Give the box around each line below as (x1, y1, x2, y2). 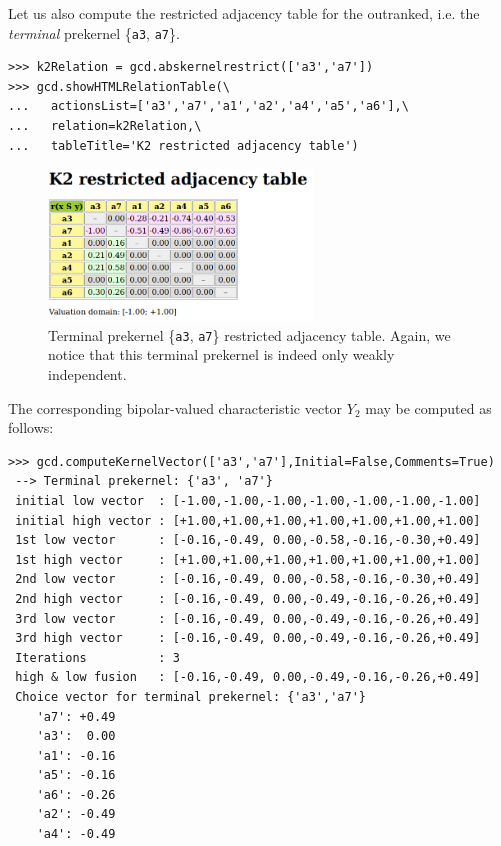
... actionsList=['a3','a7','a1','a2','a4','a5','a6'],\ (8, 99, 409, 114)
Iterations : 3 (15, 650, 180, 665)
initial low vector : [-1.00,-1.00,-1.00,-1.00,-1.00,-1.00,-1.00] (15, 493, 481, 508)
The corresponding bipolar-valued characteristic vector (8, 397, 343, 418)
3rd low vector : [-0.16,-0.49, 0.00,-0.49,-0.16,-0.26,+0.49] (15, 611, 481, 626)
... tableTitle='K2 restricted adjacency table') (8, 138, 359, 153)
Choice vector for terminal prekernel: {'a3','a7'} (15, 689, 366, 704)
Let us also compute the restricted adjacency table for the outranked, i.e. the (8, 3, 480, 23)
